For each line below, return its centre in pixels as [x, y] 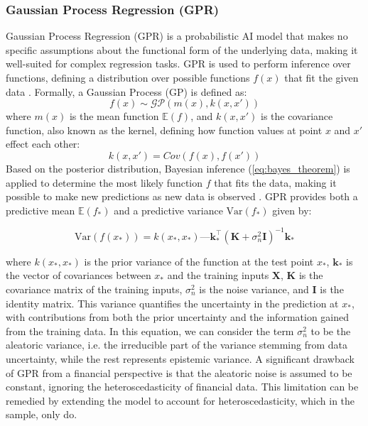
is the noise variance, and [254, 289]
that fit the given [321, 77]
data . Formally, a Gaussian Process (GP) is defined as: [126, 91]
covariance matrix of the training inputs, [94, 289]
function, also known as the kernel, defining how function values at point [164, 130]
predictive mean [40, 210]
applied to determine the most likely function [104, 182]
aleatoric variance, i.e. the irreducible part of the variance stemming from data [177, 345]
